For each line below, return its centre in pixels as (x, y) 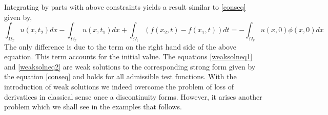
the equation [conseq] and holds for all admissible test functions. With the (120, 76)
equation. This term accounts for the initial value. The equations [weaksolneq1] (128, 56)
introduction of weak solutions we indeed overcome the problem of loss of (119, 86)
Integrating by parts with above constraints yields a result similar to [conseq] (125, 7)
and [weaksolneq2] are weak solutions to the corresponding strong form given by (130, 66)
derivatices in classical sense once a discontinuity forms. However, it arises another (133, 96)
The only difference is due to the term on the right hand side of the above (120, 46)
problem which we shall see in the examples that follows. (93, 107)
